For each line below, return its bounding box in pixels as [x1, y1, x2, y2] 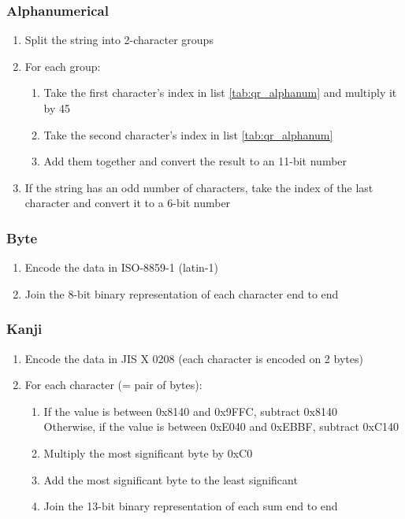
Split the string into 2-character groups [24, 32, 214, 48]
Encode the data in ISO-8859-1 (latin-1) [24, 259, 219, 276]
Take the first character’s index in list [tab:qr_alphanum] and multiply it [43, 84, 397, 101]
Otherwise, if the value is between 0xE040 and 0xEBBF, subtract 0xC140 [43, 418, 399, 435]
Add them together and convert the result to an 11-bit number [43, 153, 347, 169]
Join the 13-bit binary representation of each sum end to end [43, 498, 338, 514]
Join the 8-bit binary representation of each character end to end [24, 285, 339, 302]
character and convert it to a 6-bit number [24, 195, 231, 211]
